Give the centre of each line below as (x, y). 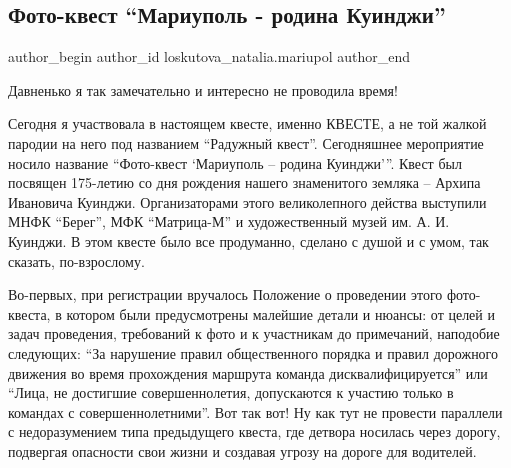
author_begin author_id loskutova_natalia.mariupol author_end (209, 56)
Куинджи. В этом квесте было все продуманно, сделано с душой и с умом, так (248, 240)
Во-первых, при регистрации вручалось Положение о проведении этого (225, 294)
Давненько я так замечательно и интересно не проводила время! (203, 89)
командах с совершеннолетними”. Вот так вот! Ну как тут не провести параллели (255, 411)
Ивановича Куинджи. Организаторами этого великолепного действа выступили (247, 201)
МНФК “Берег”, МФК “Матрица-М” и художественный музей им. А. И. (229, 221)
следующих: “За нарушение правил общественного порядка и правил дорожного (253, 352)
